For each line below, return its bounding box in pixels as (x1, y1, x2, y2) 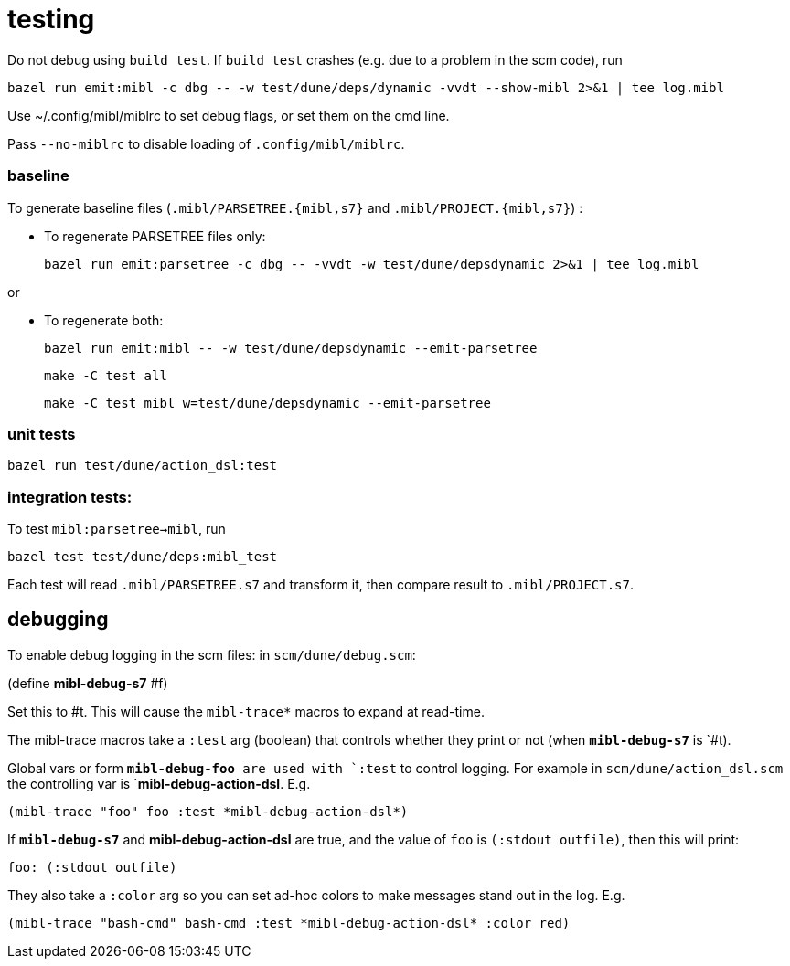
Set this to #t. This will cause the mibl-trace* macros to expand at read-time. (7, 703, 485, 719)
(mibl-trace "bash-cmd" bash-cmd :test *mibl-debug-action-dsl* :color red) (7, 915, 571, 930)
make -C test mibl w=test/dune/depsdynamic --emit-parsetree (44, 395, 491, 410)
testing (7, 4, 95, 35)
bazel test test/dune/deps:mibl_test (7, 549, 278, 564)
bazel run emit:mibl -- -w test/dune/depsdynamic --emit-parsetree (44, 340, 538, 356)
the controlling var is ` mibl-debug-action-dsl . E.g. (7, 775, 311, 791)
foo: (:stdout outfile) (7, 859, 177, 875)
